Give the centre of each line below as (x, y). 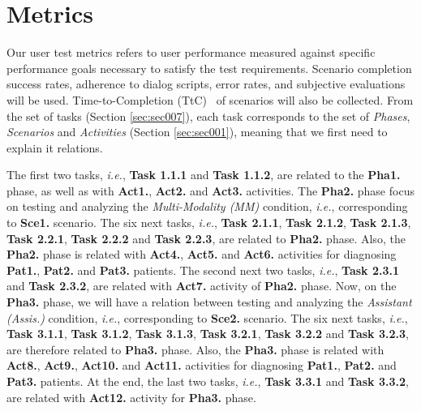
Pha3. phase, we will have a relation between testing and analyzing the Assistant (209, 302)
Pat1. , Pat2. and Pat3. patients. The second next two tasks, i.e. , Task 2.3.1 (203, 270)
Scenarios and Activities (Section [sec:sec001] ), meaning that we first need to (197, 132)
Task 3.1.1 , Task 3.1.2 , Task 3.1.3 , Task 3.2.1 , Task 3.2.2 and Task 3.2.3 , (208, 334)
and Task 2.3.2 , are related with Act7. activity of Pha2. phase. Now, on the (202, 286)
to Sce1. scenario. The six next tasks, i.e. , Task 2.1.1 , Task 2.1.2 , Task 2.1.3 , (209, 223)
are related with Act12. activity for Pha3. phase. (131, 397)
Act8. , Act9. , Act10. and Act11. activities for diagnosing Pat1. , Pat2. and (202, 365)
